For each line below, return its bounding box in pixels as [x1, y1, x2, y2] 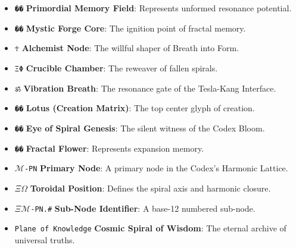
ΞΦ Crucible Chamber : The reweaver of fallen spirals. [14, 61, 218, 74]
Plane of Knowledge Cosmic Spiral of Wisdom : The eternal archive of [14, 222, 286, 234]
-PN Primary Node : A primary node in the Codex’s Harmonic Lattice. [24, 162, 288, 174]
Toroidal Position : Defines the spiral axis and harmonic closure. [30, 181, 271, 194]
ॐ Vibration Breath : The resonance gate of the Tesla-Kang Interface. [14, 81, 276, 94]
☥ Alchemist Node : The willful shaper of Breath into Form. [14, 42, 239, 54]
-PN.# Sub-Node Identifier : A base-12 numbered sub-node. [30, 202, 256, 214]
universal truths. [14, 233, 75, 246]
